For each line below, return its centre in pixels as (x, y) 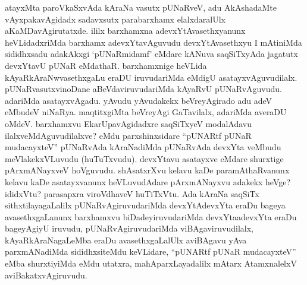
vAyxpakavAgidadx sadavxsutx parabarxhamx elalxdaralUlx (115, 19)
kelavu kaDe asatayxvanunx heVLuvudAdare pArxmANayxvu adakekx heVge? (148, 181)
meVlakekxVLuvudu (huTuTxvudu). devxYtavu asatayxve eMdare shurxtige (144, 158)
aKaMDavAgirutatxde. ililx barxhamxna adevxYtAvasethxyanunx (125, 31)
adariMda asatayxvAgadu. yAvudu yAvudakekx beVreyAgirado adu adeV (139, 100)
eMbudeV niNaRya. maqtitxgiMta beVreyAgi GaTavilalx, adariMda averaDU (146, 112)
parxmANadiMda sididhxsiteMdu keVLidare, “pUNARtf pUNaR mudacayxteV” (151, 251)
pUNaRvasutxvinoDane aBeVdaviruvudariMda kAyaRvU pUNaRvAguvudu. (143, 89)
